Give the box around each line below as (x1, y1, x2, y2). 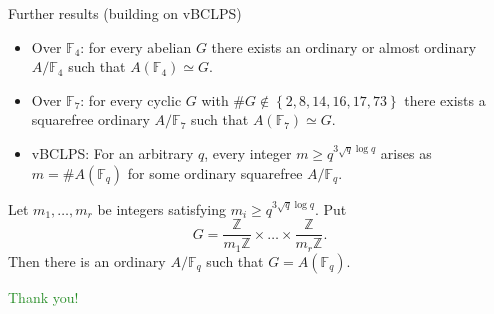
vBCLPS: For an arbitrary (31, 142, 194, 163)
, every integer (204, 142, 292, 163)
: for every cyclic (80, 89, 182, 110)
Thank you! (8, 286, 79, 307)
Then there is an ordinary (8, 250, 166, 271)
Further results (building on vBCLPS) (8, 3, 242, 23)
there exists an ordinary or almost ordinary (211, 36, 477, 57)
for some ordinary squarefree (127, 162, 303, 183)
